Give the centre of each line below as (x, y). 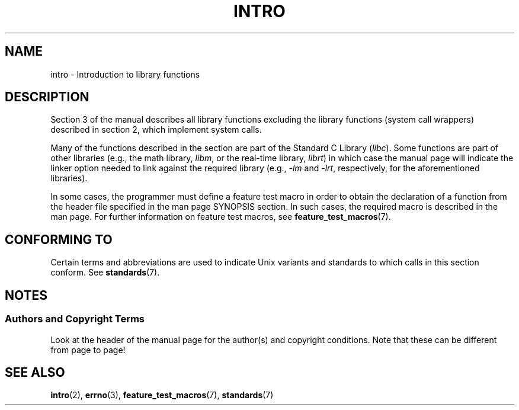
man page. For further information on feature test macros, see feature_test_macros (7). (221, 217)
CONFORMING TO (59, 239)
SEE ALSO (35, 372)
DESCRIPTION (47, 97)
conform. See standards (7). (105, 273)
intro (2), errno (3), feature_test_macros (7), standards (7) (162, 395)
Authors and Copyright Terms (75, 319)
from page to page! (88, 350)
